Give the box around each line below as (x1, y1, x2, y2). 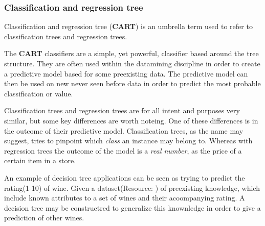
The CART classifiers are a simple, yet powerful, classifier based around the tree (4, 48, 259, 59)
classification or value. (4, 88, 73, 98)
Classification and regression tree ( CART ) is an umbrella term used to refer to (4, 21, 253, 32)
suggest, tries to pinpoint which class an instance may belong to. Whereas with (4, 135, 253, 146)
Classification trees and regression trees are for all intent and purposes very (4, 105, 240, 116)
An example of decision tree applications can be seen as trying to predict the (4, 172, 245, 183)
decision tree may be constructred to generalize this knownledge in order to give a (4, 202, 261, 213)
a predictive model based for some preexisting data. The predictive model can (4, 68, 248, 79)
